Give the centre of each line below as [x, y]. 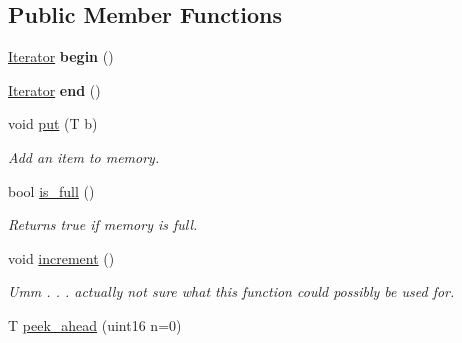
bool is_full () [51, 190]
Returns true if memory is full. [103, 224]
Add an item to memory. [84, 156]
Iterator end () [54, 89]
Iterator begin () [61, 56]
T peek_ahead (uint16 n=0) [95, 324]
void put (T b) [53, 123]
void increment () [61, 257]
